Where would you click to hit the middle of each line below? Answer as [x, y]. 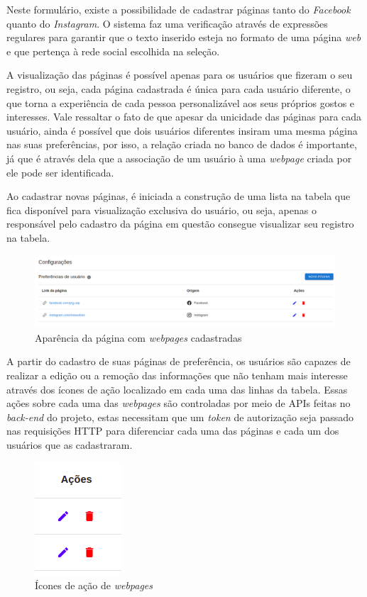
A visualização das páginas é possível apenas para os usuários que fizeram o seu [180, 75]
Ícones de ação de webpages [94, 585]
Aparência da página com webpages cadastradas [138, 337]
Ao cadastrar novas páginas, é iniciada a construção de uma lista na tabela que [179, 196]
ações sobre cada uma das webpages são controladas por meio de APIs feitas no [179, 403]
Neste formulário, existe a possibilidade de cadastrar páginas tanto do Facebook [179, 9]
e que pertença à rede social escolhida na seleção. [113, 51]
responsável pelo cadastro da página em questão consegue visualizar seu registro [180, 224]
